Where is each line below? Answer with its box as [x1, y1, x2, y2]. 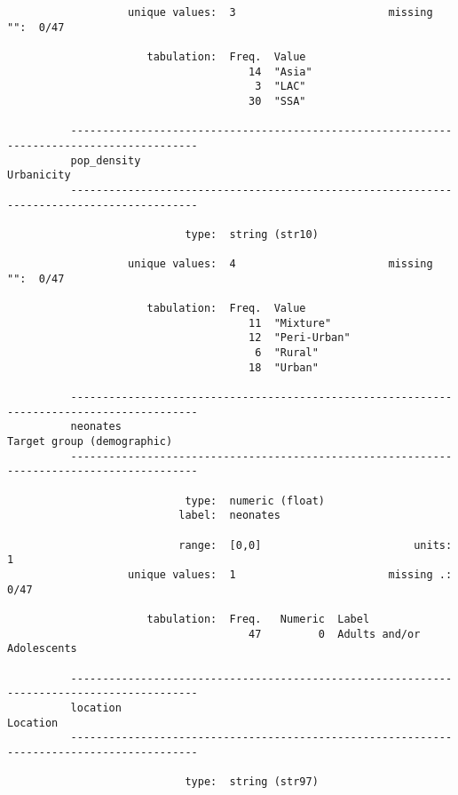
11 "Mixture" [249, 316, 332, 330]
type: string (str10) [185, 227, 319, 241]
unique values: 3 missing [128, 6, 433, 19]
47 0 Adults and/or [249, 627, 421, 640]
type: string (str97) [185, 775, 319, 789]
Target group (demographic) [7, 435, 173, 449]
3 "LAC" [255, 80, 306, 93]
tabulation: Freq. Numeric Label [146, 612, 370, 625]
